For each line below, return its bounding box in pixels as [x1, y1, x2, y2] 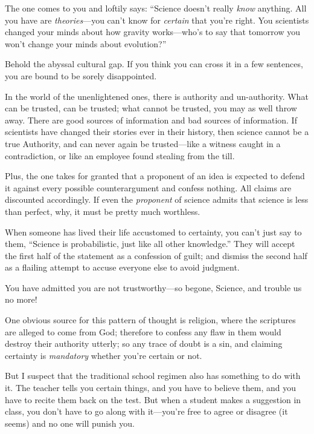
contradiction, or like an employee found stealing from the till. [5, 149, 235, 162]
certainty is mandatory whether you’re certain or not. [5, 349, 202, 361]
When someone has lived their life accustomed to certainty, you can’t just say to [5, 225, 302, 238]
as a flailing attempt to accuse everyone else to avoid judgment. [5, 261, 240, 274]
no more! [5, 293, 37, 306]
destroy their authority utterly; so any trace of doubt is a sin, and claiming [5, 337, 283, 350]
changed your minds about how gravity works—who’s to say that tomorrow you [5, 25, 300, 38]
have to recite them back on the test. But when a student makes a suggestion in [5, 393, 301, 406]
